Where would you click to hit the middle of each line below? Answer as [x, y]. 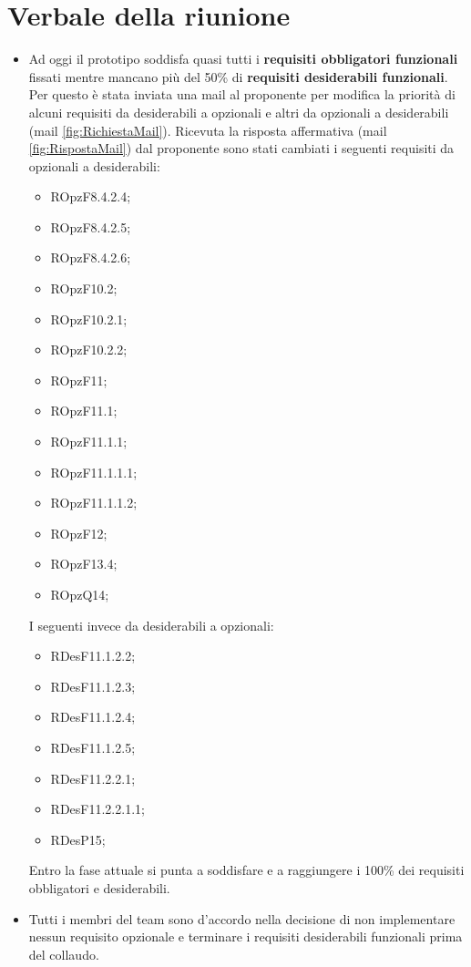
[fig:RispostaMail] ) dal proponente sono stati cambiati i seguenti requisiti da [241, 148]
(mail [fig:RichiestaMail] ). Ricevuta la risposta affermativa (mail [208, 130]
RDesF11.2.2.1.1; [97, 809]
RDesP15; [78, 839]
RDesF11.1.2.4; [93, 717]
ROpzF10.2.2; [89, 350]
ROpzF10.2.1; [89, 319]
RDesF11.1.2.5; [93, 747]
